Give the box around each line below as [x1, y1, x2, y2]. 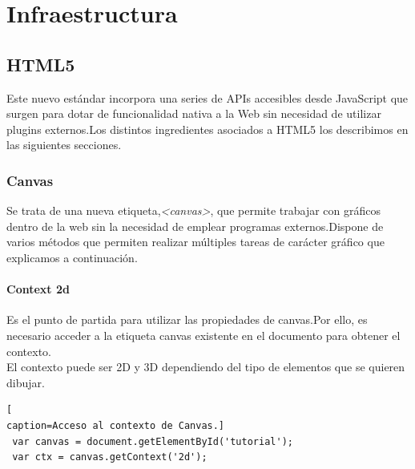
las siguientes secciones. [6, 136, 122, 153]
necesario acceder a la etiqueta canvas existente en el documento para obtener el [6, 326, 401, 343]
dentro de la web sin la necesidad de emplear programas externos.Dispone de [6, 217, 384, 234]
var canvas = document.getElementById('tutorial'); [12, 435, 293, 447]
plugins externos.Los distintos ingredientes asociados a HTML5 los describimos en [6, 120, 409, 137]
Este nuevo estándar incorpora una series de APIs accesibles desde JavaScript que [6, 89, 409, 106]
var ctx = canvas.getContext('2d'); [12, 451, 207, 463]
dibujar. [6, 374, 45, 390]
